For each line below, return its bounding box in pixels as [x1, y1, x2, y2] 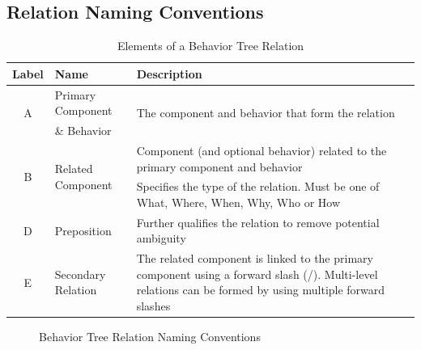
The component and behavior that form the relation [136, 103, 395, 120]
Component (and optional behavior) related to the [136, 141, 387, 158]
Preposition [54, 221, 112, 238]
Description [136, 65, 202, 82]
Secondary [54, 265, 106, 282]
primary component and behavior [136, 158, 303, 175]
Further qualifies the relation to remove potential [136, 213, 380, 230]
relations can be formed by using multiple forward [136, 281, 385, 298]
